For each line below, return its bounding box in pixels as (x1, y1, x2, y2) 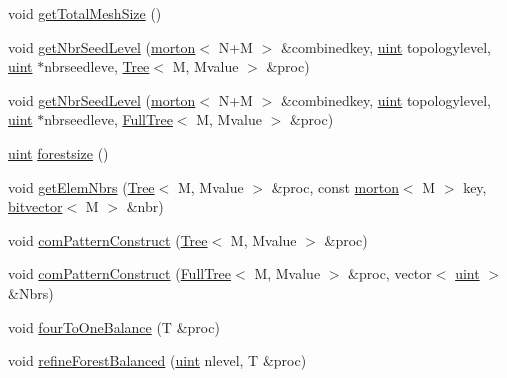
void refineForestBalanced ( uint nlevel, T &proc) (8, 350, 307, 371)
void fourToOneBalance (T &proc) (8, 316, 220, 337)
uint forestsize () (8, 142, 109, 163)
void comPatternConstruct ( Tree (8, 229, 208, 250)
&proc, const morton (271, 176, 399, 197)
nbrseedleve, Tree (44, 56, 150, 77)
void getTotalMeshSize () (8, 3, 162, 23)
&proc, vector (348, 263, 432, 284)
